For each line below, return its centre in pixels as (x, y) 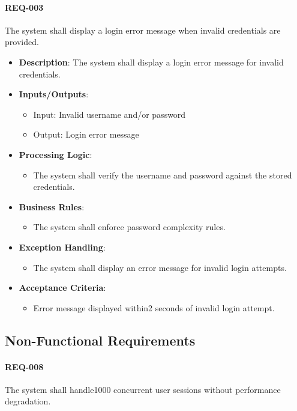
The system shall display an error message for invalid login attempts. (160, 267)
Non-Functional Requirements (100, 340)
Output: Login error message (86, 134)
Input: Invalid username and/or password (109, 114)
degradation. (28, 401)
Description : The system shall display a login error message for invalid (151, 62)
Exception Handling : (62, 247)
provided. (22, 42)
